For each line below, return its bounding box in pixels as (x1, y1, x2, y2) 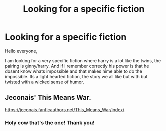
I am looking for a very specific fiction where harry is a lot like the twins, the (5, 57, 161, 63)
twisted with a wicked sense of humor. (5, 79, 84, 85)
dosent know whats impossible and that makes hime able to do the (5, 68, 142, 74)
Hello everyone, (5, 48, 38, 54)
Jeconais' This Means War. (5, 93, 91, 102)
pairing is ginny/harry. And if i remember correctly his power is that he (5, 63, 149, 69)
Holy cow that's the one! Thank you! (5, 119, 95, 126)
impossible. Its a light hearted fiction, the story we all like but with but (5, 73, 148, 79)
